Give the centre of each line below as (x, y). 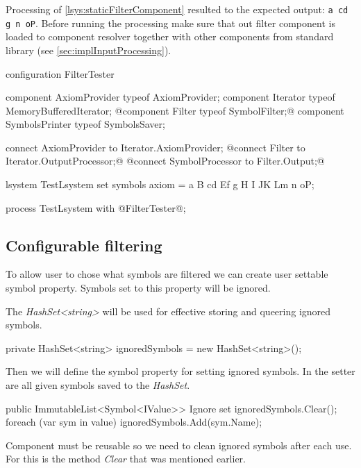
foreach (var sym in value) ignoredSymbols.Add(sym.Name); (134, 422)
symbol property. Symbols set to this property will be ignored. (138, 288)
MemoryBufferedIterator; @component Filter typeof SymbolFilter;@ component (175, 110)
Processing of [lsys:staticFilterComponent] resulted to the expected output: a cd (177, 9)
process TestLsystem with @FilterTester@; (96, 207)
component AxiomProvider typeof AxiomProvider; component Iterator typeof (170, 97)
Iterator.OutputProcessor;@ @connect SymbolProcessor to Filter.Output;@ (165, 161)
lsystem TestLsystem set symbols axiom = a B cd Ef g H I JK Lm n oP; (160, 184)
